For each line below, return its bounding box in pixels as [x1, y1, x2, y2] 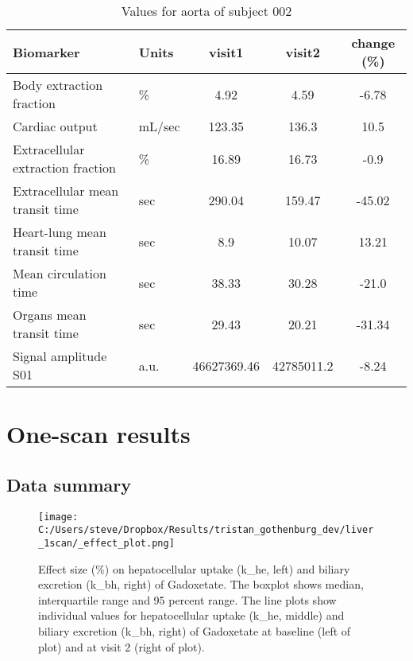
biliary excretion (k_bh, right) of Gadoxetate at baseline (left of [38, 622, 351, 639]
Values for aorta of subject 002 [121, 2, 292, 20]
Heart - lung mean [13, 223, 106, 241]
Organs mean [13, 305, 87, 324]
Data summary [6, 472, 132, 496]
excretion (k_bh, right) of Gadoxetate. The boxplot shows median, [38, 576, 364, 593]
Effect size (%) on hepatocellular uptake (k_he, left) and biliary [38, 560, 350, 577]
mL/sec [138, 117, 180, 135]
